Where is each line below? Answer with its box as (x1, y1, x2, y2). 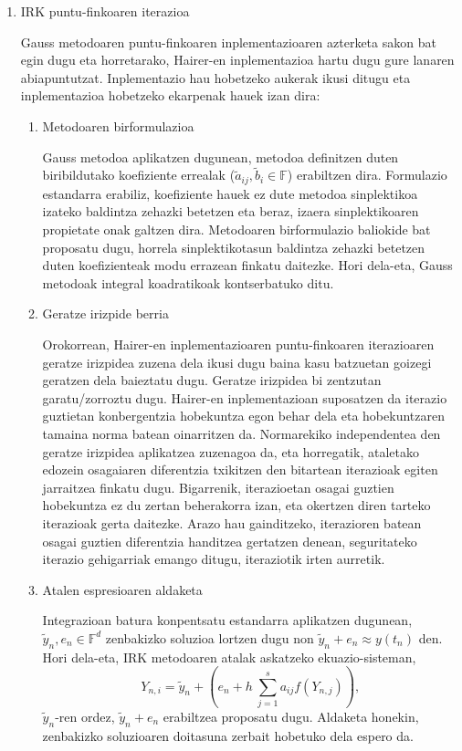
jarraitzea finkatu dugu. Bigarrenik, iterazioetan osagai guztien (42, 477, 394, 496)
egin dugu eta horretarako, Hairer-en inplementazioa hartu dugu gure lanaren (20, 50, 455, 69)
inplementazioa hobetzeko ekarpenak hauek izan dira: (20, 86, 320, 105)
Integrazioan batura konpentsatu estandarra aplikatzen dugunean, (42, 610, 413, 630)
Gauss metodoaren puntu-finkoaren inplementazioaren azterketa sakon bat (20, 32, 436, 51)
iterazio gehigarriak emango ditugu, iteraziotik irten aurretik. (42, 549, 385, 568)
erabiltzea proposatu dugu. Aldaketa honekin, (163, 707, 419, 725)
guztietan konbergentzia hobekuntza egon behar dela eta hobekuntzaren (42, 406, 445, 425)
